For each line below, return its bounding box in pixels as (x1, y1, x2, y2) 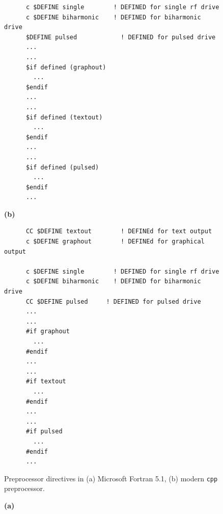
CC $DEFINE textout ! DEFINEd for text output (25, 228, 212, 235)
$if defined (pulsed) (25, 163, 99, 171)
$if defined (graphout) (25, 63, 106, 71)
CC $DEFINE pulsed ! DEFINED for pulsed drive (25, 298, 201, 305)
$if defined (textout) (25, 113, 103, 121)
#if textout (25, 378, 66, 385)
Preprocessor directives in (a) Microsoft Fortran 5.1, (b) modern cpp (4, 473, 218, 483)
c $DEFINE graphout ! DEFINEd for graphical (25, 238, 205, 246)
